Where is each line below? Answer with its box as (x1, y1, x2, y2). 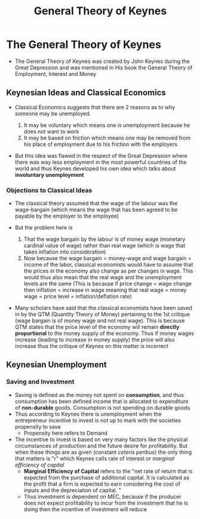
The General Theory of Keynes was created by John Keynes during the (14, 57, 190, 65)
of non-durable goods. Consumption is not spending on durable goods (14, 404, 190, 411)
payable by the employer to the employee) (14, 212, 119, 219)
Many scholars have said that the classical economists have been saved (14, 304, 192, 312)
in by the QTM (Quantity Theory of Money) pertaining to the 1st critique (14, 311, 190, 318)
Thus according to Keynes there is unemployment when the (14, 410, 162, 417)
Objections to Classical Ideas (6, 186, 93, 194)
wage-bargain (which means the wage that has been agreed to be (14, 206, 178, 213)
